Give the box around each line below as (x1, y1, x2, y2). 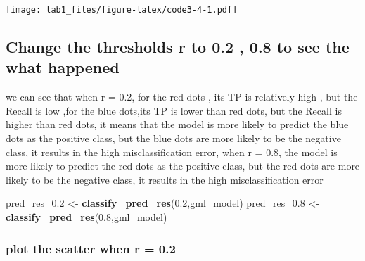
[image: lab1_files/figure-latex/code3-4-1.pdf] (6, 5, 238, 15)
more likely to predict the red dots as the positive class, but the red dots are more (6, 158, 360, 173)
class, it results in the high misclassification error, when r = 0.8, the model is (6, 144, 338, 159)
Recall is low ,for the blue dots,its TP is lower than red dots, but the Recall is (6, 103, 342, 117)
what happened (6, 56, 120, 78)
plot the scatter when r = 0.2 (6, 239, 176, 257)
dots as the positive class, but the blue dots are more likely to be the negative (6, 131, 341, 146)
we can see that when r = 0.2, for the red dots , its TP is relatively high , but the (6, 89, 358, 104)
